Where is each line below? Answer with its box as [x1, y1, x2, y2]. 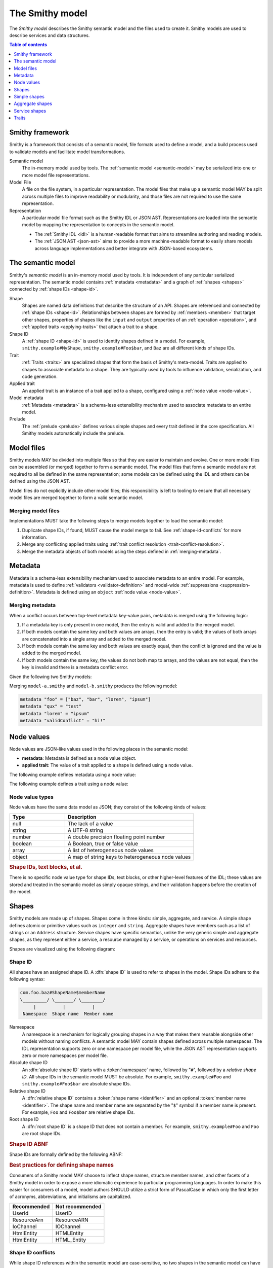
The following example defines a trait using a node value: [9, 781, 128, 787]
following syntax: [9, 976, 45, 982]
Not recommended [55, 1203, 102, 1210]
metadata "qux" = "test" [20, 703, 82, 710]
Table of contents [9, 42, 48, 48]
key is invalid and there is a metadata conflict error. [22, 664, 128, 671]
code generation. [22, 373, 58, 379]
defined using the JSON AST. [9, 478, 71, 484]
